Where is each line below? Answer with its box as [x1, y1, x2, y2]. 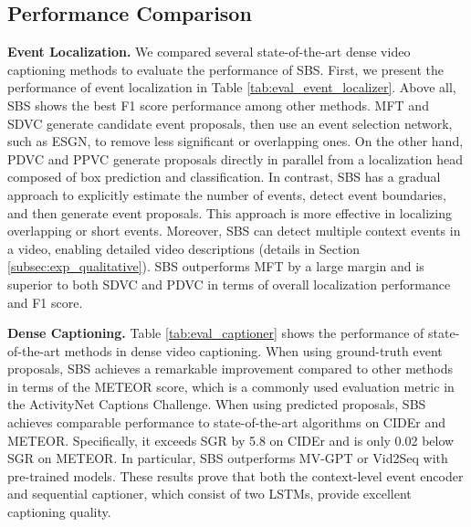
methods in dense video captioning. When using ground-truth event [64, 341, 443, 360]
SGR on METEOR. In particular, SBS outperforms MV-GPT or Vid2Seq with [7, 448, 448, 468]
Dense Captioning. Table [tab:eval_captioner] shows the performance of [7, 323, 424, 343]
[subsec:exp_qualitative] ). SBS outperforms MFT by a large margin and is [7, 257, 424, 276]
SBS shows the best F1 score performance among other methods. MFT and [7, 95, 429, 114]
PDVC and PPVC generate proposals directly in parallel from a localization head [7, 149, 463, 168]
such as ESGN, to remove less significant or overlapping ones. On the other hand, [7, 132, 464, 151]
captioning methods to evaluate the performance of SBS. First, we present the [7, 59, 444, 79]
